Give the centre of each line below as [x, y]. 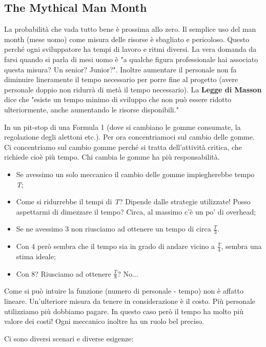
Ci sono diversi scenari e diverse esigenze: [69, 338]
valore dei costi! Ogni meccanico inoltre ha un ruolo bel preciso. [104, 321]
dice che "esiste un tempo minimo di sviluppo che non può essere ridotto [118, 99]
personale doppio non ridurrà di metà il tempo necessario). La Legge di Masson [133, 89]
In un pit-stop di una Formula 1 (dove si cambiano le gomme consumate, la [122, 127]
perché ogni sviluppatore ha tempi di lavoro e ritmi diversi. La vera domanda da [130, 49]
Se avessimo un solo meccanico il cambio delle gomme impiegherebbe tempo [135, 174]
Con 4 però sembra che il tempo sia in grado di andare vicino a [116, 246]
